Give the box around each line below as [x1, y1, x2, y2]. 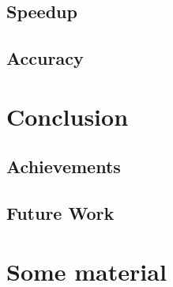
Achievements [6, 154, 121, 179]
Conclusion [6, 100, 129, 132]
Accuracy [6, 46, 84, 70]
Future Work [6, 201, 115, 225]
